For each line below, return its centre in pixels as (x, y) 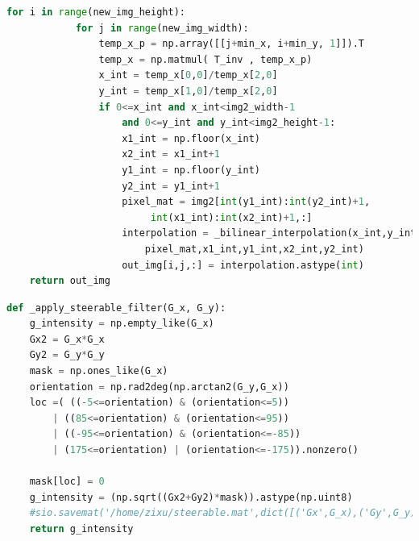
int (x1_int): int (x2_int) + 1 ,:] (231, 217)
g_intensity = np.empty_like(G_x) (122, 324)
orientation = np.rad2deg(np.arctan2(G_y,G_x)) (159, 387)
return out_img (70, 281)
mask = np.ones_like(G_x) (99, 371)
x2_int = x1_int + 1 (171, 154)
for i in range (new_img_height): (96, 12)
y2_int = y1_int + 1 (171, 186)
